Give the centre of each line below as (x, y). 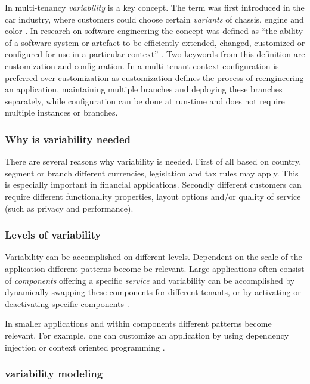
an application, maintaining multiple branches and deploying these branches (144, 89)
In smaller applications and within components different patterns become (138, 323)
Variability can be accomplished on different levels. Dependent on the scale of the (154, 257)
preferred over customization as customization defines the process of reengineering (154, 77)
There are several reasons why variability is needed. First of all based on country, (153, 161)
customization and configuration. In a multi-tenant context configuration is (142, 65)
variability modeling (54, 374)
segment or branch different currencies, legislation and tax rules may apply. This (152, 173)
